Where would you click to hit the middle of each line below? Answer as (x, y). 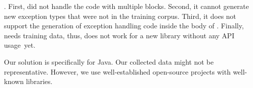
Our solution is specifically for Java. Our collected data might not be (109, 61)
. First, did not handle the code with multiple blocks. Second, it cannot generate (126, 6)
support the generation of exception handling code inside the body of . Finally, (124, 26)
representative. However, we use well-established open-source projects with (117, 71)
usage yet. (20, 45)
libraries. (39, 81)
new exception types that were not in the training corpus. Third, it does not (120, 16)
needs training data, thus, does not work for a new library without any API (119, 35)
